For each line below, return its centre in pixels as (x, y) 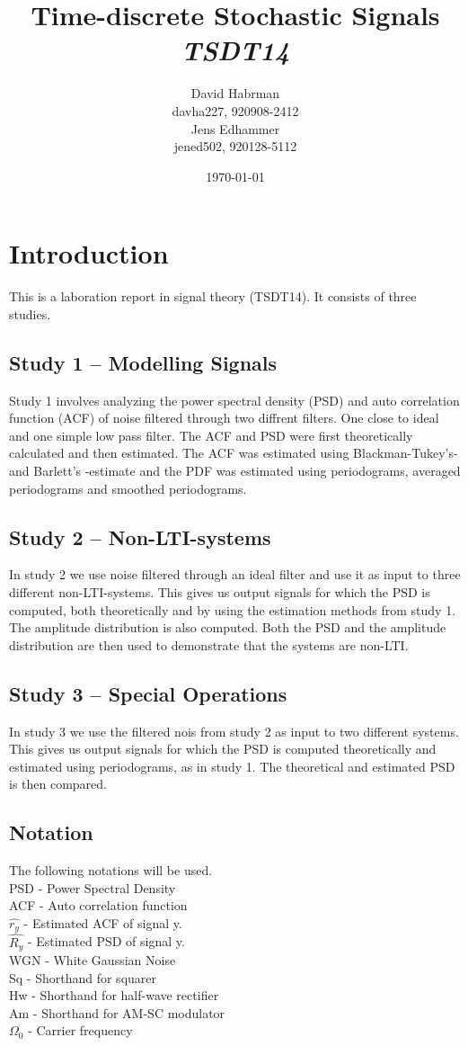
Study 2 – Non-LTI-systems (140, 536)
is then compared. (58, 784)
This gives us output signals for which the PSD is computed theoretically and (223, 749)
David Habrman (235, 93)
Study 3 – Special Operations (148, 693)
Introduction (89, 253)
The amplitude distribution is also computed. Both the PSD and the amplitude (228, 627)
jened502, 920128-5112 (235, 146)
